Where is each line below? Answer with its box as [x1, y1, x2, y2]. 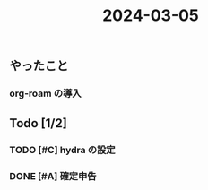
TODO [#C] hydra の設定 [9, 144, 116, 157]
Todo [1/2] [9, 116, 67, 131]
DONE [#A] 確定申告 [9, 170, 97, 183]
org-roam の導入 [9, 87, 82, 99]
